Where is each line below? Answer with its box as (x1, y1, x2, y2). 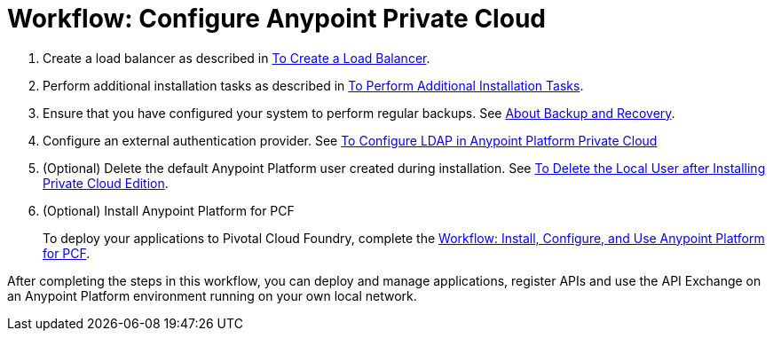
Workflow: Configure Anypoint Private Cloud (7, 4, 546, 34)
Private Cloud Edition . (43, 175, 169, 191)
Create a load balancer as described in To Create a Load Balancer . (43, 50, 430, 66)
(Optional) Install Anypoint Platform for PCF (43, 202, 295, 218)
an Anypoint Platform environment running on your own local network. (7, 287, 417, 303)
